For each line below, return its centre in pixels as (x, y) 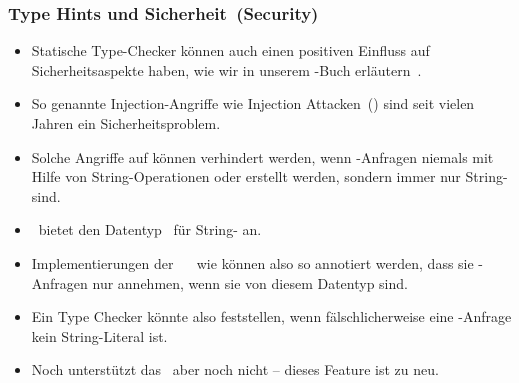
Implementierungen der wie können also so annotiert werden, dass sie (252, 262)
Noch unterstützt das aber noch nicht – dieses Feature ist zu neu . (235, 369)
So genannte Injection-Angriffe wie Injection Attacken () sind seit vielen (253, 103)
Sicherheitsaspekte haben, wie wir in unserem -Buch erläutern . (226, 69)
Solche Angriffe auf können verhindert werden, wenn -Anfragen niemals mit (262, 156)
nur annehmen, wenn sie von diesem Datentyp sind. (250, 282)
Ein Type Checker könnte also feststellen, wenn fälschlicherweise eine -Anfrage (271, 316)
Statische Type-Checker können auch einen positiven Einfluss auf (230, 50)
